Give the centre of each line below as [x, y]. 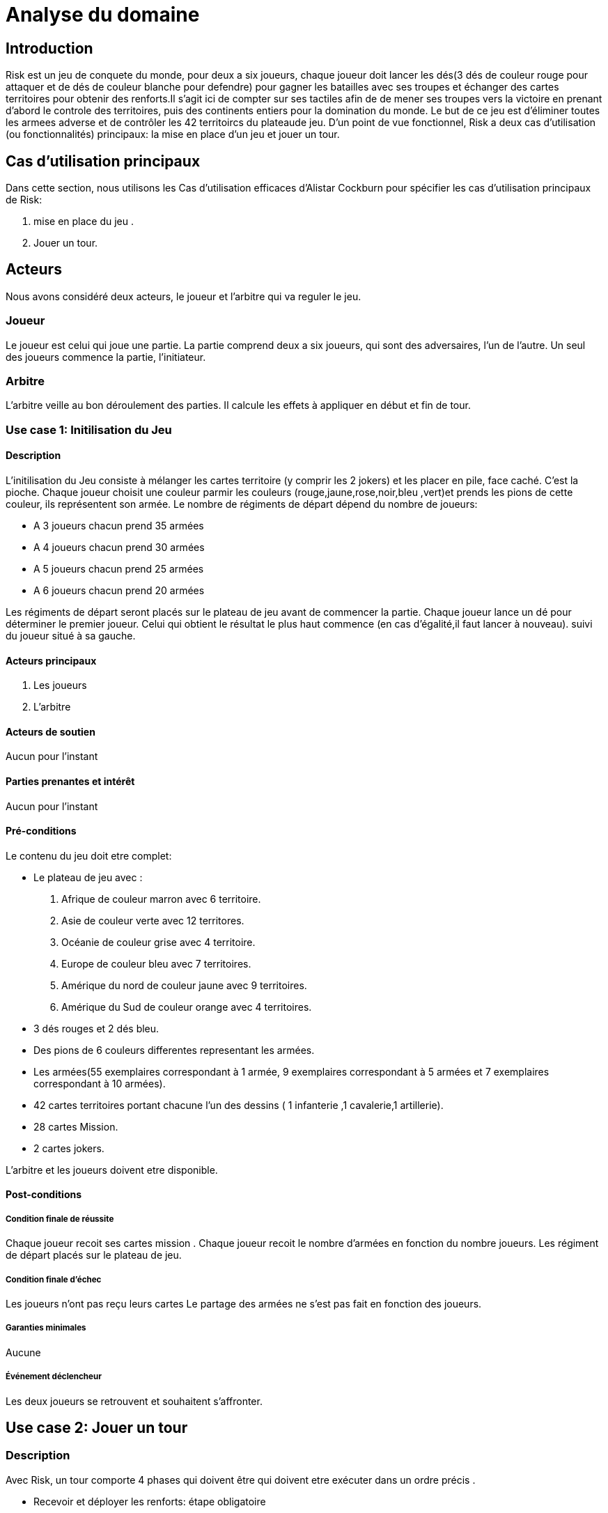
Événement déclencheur [54, 1377]
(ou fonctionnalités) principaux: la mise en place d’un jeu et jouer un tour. [173, 134]
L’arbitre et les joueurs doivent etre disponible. [112, 1170]
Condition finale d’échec [54, 1279]
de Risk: [24, 200]
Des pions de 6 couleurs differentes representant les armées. [174, 1050]
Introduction [49, 48]
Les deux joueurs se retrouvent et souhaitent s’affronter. [134, 1401]
